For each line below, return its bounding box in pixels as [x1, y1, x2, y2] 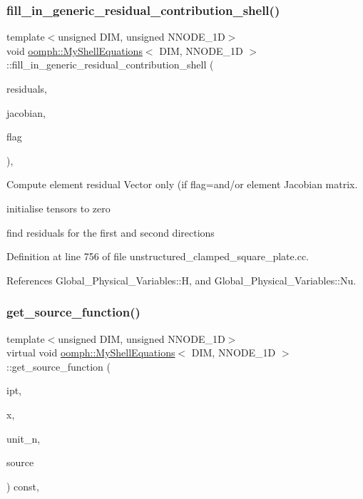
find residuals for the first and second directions [6, 225, 215, 240]
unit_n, [6, 431, 41, 446]
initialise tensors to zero [6, 200, 111, 215]
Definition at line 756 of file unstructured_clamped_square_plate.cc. [6, 249, 310, 264]
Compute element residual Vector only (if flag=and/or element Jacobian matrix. [6, 177, 358, 192]
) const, [6, 478, 39, 493]
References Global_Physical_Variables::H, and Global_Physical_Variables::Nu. [6, 272, 357, 287]
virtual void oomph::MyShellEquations [6, 345, 175, 360]
